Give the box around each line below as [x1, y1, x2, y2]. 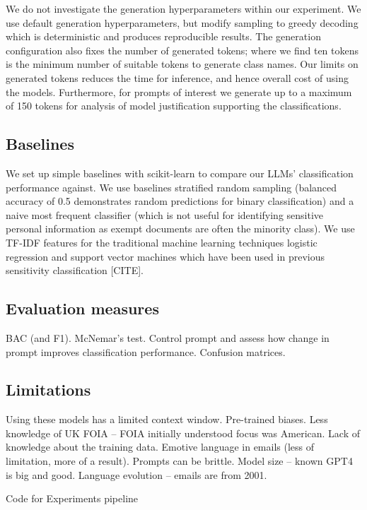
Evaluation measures [6, 297, 159, 319]
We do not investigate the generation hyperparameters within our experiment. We [6, 1, 361, 16]
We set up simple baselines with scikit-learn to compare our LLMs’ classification [6, 165, 354, 180]
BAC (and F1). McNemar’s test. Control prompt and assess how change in [6, 330, 330, 345]
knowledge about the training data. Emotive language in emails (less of [6, 439, 315, 454]
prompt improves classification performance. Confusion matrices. [6, 344, 286, 359]
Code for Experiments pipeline [6, 491, 139, 506]
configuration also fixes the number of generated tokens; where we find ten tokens [6, 42, 359, 57]
